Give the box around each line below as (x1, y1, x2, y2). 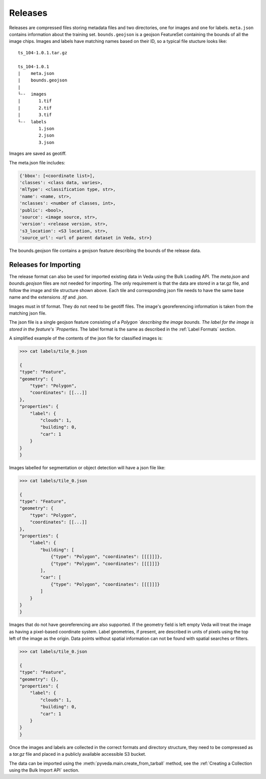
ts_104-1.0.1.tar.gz (18, 50, 67, 55)
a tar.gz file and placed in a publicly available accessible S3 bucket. (9, 751, 146, 757)
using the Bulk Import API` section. (9, 767, 80, 773)
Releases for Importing (9, 260, 81, 269)
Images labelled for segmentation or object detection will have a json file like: (9, 464, 166, 471)
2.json (38, 133, 55, 138)
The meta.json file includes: (9, 159, 66, 165)
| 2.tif (18, 105, 52, 111)
